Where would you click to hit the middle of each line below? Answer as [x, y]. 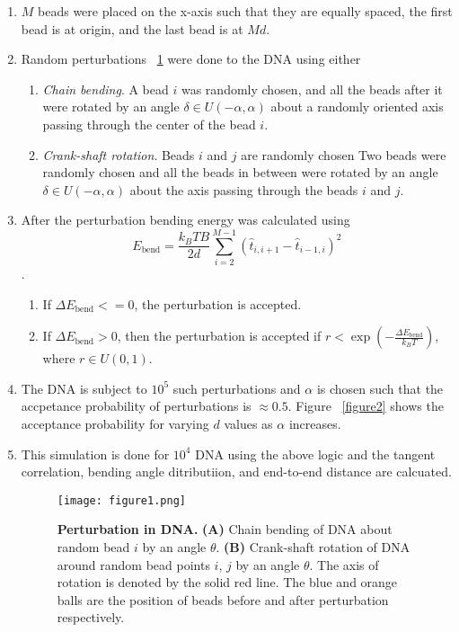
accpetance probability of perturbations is [136, 406]
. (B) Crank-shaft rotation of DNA [313, 547]
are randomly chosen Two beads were [344, 154]
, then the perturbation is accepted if [219, 336]
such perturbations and [237, 388]
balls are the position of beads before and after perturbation [223, 599]
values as [248, 424]
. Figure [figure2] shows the [366, 406]
